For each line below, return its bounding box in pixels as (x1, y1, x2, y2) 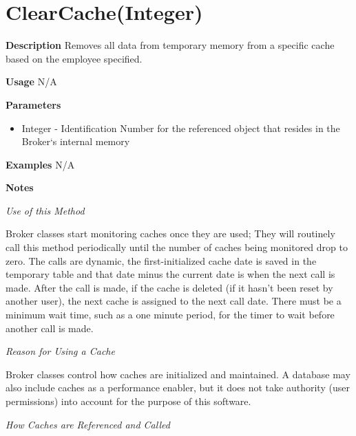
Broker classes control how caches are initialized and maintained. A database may (6, 367, 350, 381)
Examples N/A (6, 157, 75, 171)
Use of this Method (6, 203, 85, 217)
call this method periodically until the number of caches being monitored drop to (6, 240, 348, 254)
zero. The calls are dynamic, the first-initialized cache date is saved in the (6, 253, 317, 268)
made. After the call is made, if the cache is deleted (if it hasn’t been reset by (6, 280, 333, 294)
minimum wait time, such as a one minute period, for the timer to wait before (6, 307, 335, 322)
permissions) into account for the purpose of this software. (6, 394, 251, 408)
